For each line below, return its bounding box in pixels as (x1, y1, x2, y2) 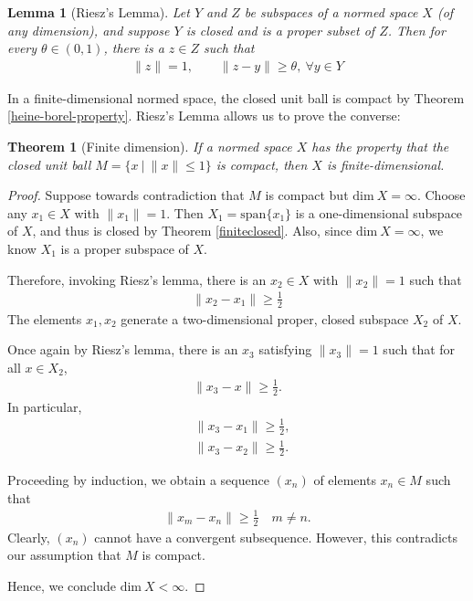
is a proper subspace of (60, 238, 189, 258)
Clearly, (7, 527, 50, 546)
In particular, (7, 396, 82, 416)
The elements (7, 309, 82, 328)
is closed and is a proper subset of (185, 20, 375, 39)
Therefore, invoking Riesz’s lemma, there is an (7, 269, 267, 289)
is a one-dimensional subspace (295, 203, 463, 222)
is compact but (265, 185, 349, 205)
